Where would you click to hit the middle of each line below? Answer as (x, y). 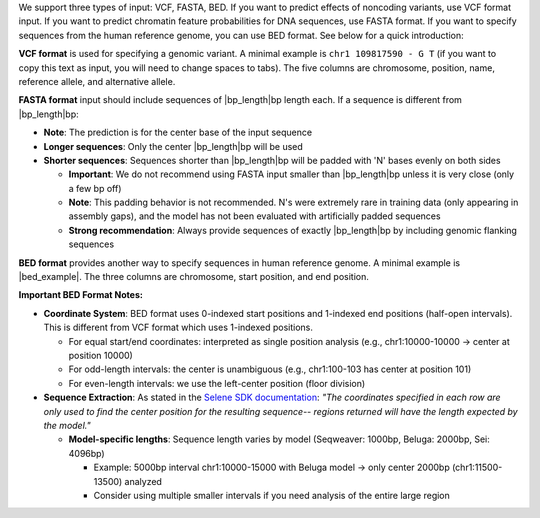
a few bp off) (95, 188)
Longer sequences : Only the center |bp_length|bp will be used (173, 146)
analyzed (143, 481)
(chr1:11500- (477, 467)
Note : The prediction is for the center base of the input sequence (178, 132)
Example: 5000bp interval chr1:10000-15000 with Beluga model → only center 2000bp (271, 467)
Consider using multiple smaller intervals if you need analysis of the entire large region (271, 495)
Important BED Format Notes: (81, 295)
